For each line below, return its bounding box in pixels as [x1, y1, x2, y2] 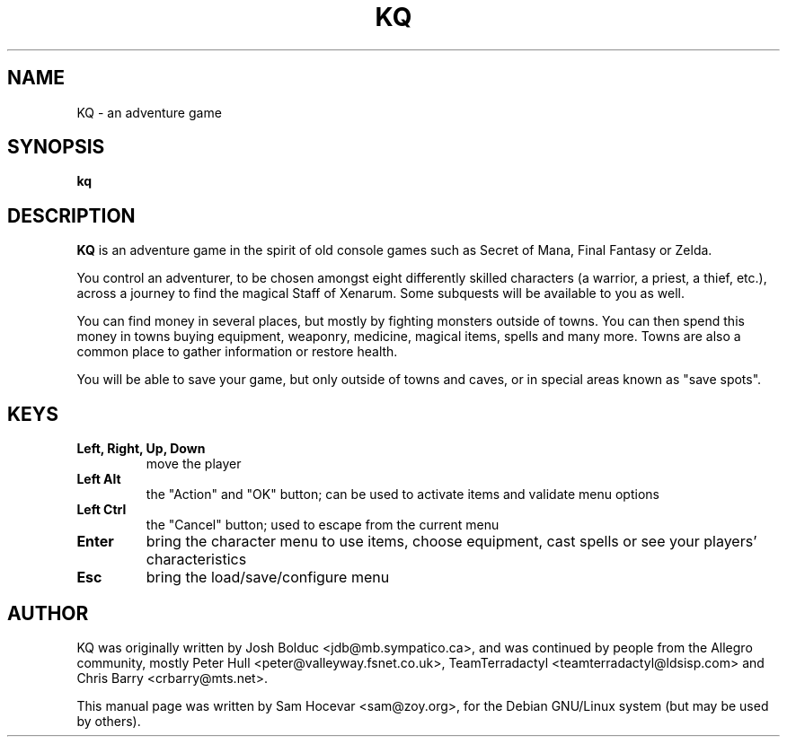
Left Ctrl [76, 502, 127, 518]
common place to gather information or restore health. [76, 344, 398, 360]
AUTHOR [7, 601, 89, 625]
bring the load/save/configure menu [146, 568, 390, 587]
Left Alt [76, 471, 121, 487]
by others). [76, 713, 141, 729]
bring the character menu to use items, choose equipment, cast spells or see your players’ [146, 532, 757, 551]
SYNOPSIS [7, 136, 105, 159]
